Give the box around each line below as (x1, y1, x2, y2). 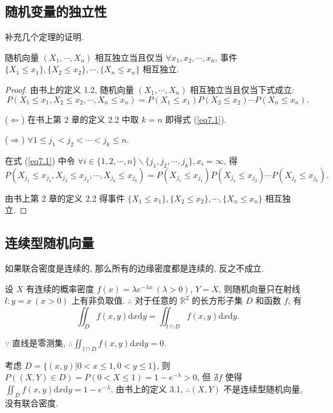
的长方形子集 (192, 294, 243, 307)
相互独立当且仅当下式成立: (190, 83, 295, 95)
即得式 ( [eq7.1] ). (165, 112, 227, 125)
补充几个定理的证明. (5, 30, 84, 43)
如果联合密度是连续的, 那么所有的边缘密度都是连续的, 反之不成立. (5, 262, 264, 275)
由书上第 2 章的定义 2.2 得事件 (5, 191, 125, 204)
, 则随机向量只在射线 (218, 282, 300, 295)
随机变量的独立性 (5, 2, 107, 21)
